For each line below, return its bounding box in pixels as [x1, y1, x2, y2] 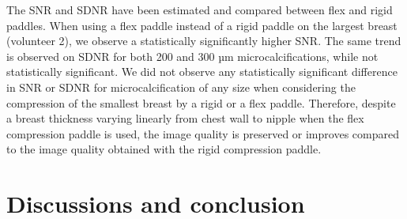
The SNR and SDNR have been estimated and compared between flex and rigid [6, 2, 393, 17]
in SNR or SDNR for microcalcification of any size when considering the [6, 78, 356, 95]
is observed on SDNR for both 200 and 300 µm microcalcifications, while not [6, 47, 379, 64]
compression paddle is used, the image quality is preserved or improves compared [6, 125, 399, 142]
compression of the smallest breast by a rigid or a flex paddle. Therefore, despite [6, 94, 396, 111]
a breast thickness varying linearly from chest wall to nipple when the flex [6, 110, 364, 126]
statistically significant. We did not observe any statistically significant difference [6, 63, 398, 80]
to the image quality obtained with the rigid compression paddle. [6, 141, 322, 157]
